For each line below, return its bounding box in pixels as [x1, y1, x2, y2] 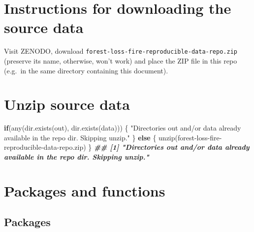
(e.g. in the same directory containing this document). [4, 65, 168, 75]
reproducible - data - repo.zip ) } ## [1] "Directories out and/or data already [4, 142, 250, 152]
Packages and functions [4, 180, 165, 200]
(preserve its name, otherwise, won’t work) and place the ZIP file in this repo [4, 55, 237, 66]
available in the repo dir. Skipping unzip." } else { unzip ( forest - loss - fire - [4, 132, 222, 142]
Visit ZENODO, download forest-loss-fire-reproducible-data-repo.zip [4, 46, 237, 56]
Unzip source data [4, 94, 130, 114]
